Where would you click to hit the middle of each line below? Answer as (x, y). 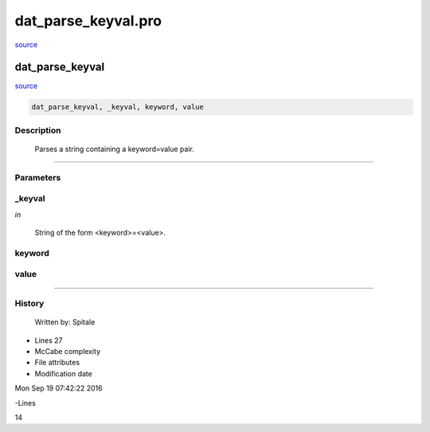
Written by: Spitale (65, 322)
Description (38, 130)
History (29, 303)
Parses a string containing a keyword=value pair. (114, 149)
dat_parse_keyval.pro (88, 21)
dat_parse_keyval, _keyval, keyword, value (118, 107)
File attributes (57, 363)
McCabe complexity (68, 351)
